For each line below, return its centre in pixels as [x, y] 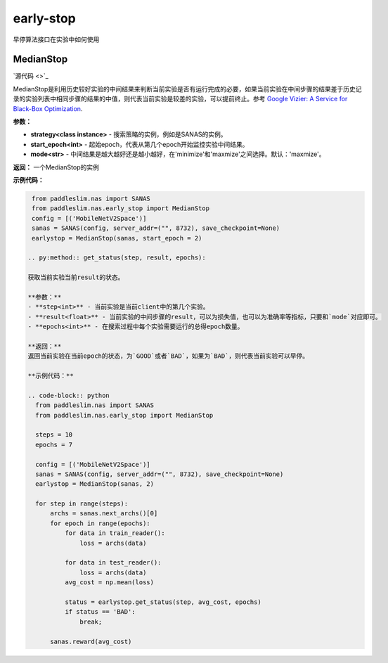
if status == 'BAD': [100, 612]
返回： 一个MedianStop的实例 [56, 167]
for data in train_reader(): [115, 533]
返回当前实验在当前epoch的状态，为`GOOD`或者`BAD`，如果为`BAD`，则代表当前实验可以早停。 [168, 356]
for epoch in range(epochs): [100, 523]
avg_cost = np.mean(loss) [109, 582]
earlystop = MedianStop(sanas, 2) [95, 484]
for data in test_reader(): [113, 563]
